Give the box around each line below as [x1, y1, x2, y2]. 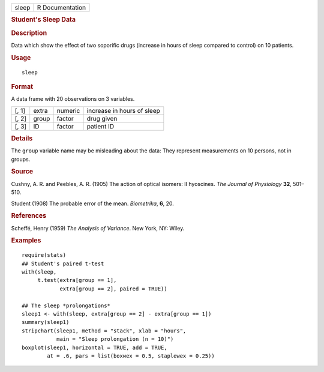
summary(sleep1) [22, 319, 70, 326]
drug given [86, 114, 118, 122]
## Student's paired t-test [22, 260, 104, 267]
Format [11, 82, 33, 91]
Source [11, 167, 34, 176]
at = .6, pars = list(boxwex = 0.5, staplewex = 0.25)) [47, 352, 215, 359]
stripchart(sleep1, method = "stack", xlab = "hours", [22, 327, 187, 334]
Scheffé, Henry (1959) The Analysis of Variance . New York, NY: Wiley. [11, 224, 185, 232]
